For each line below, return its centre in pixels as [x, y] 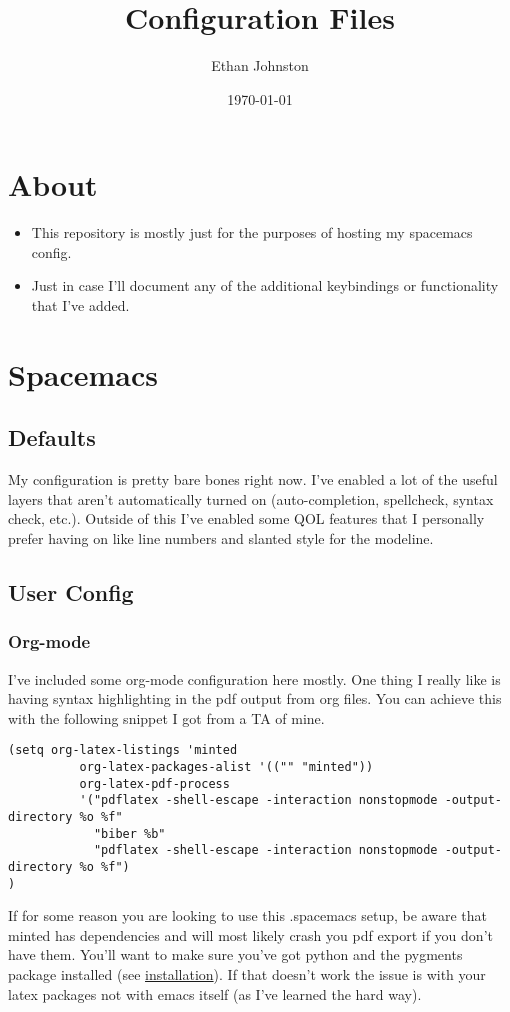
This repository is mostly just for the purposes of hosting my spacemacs [252, 232]
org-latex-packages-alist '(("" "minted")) [226, 767]
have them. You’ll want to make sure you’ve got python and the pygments [235, 954]
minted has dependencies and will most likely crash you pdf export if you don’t [250, 934]
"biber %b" [129, 833]
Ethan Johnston [260, 65]
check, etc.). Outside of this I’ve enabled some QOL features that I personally [246, 518]
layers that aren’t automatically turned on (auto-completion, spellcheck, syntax [251, 498]
